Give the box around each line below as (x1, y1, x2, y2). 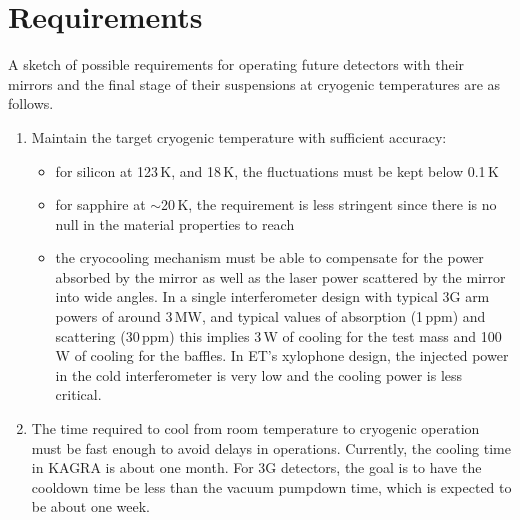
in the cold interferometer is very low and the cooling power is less (55, 364, 463, 385)
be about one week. (31, 496, 151, 517)
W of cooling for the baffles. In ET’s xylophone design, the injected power (55, 345, 509, 366)
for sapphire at (55, 194, 146, 215)
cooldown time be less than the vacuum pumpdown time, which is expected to (31, 476, 512, 497)
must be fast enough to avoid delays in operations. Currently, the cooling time (31, 437, 511, 458)
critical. (55, 384, 102, 405)
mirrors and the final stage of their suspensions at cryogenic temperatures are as (8, 73, 501, 94)
